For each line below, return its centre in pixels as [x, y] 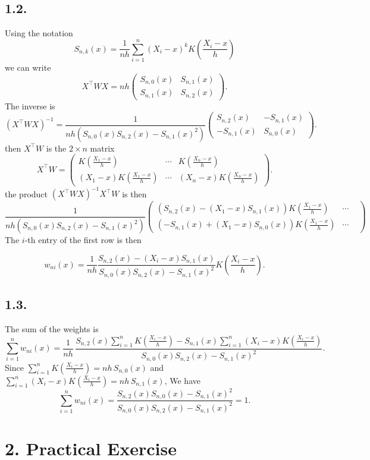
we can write [28, 67]
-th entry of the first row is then [83, 240]
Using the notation [39, 33]
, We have [182, 380]
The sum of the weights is [52, 329]
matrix [102, 148]
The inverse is [30, 105]
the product [26, 193]
